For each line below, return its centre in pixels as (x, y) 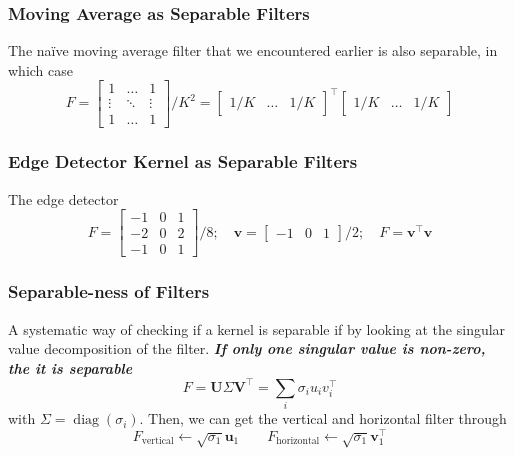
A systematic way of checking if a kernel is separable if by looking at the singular (257, 328)
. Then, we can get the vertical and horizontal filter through (323, 418)
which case (41, 69)
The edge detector (63, 198)
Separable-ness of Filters (109, 291)
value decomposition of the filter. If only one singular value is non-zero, (247, 348)
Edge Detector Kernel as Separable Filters (183, 161)
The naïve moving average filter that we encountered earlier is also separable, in (253, 50)
